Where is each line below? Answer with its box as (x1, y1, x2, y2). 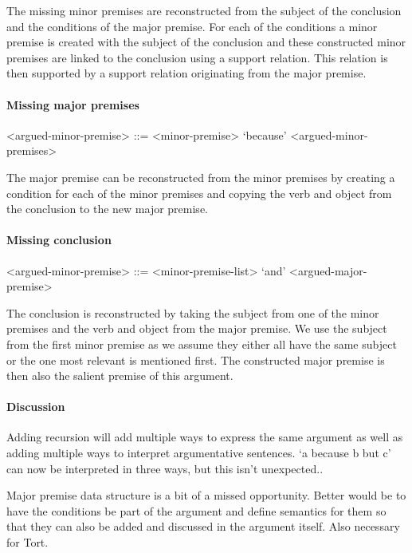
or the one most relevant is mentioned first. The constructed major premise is (6, 351, 385, 368)
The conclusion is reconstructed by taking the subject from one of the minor (6, 304, 379, 321)
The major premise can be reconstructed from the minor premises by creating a (6, 168, 395, 185)
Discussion (6, 398, 65, 415)
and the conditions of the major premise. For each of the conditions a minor (6, 18, 378, 34)
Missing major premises (6, 96, 139, 113)
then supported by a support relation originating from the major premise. (6, 65, 367, 81)
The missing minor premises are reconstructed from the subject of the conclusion (6, 2, 402, 18)
